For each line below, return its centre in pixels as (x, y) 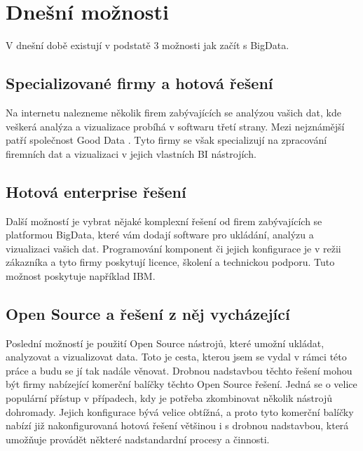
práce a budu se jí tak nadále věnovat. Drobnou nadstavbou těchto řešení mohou (179, 370)
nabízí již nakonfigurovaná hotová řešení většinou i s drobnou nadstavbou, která (177, 425)
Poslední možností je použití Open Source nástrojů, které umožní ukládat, (165, 343)
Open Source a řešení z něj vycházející (148, 313)
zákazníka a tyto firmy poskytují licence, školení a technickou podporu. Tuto (170, 262)
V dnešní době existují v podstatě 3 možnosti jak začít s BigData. (148, 45)
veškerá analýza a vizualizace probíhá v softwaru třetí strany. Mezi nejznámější (175, 126)
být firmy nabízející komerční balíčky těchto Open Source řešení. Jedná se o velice (181, 384)
